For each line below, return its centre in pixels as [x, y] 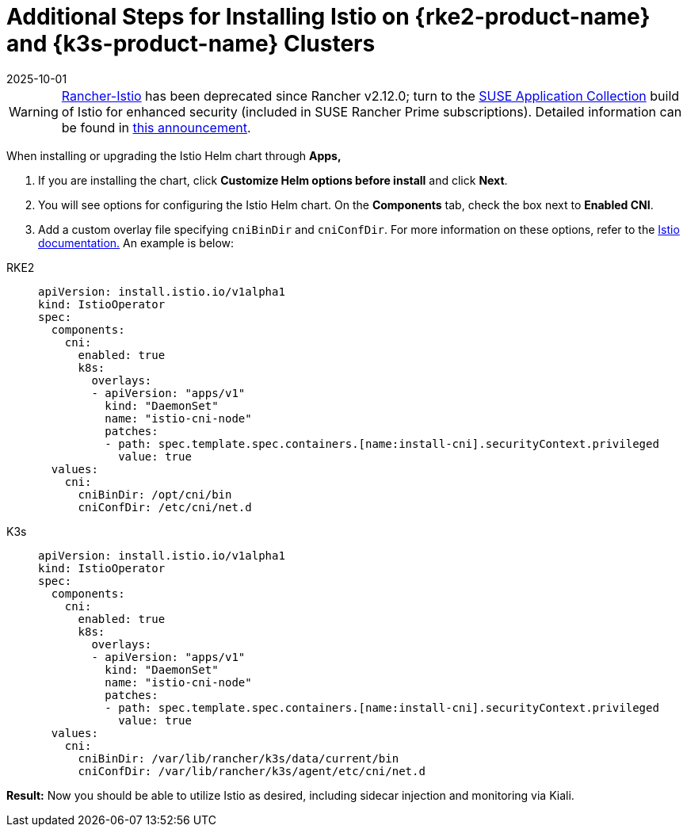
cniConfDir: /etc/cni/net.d [165, 507]
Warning [34, 111]
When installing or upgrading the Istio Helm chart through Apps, [174, 155]
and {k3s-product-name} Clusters [191, 44]
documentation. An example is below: [136, 243]
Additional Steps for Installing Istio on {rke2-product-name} [328, 17]
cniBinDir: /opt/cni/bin [155, 494]
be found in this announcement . [156, 127]
